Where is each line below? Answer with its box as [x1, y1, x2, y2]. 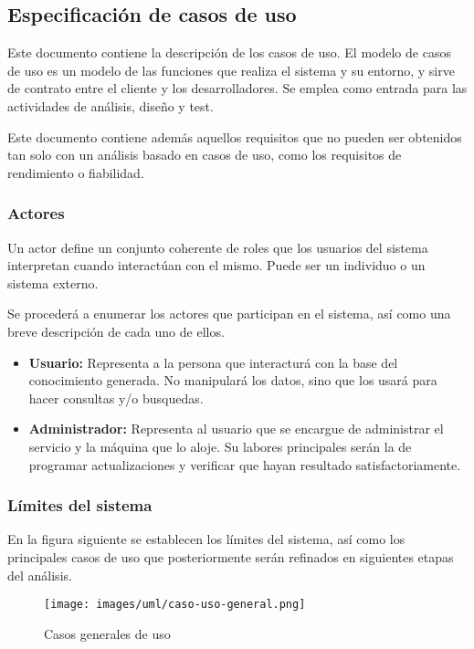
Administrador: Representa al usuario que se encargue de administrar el [28, 419, 444, 438]
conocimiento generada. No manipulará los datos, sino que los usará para [28, 371, 437, 390]
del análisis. [7, 565, 72, 584]
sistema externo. [7, 273, 99, 292]
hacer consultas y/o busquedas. [28, 388, 204, 407]
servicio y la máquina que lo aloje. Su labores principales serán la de [28, 436, 412, 455]
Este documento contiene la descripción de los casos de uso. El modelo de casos [7, 43, 451, 62]
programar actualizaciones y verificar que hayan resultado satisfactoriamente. [28, 455, 461, 474]
